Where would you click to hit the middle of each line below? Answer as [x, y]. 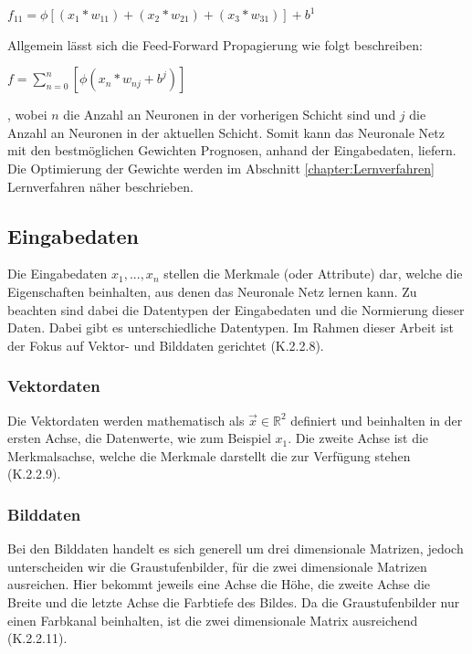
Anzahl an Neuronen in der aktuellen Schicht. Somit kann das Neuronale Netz [226, 132]
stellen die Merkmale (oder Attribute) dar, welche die [313, 274]
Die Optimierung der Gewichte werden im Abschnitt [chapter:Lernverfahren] [221, 168]
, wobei [27, 115]
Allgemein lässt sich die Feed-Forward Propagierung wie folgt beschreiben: [215, 44]
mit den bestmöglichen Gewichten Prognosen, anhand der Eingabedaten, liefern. [232, 150]
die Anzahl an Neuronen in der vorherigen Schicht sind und [230, 115]
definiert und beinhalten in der [377, 420]
